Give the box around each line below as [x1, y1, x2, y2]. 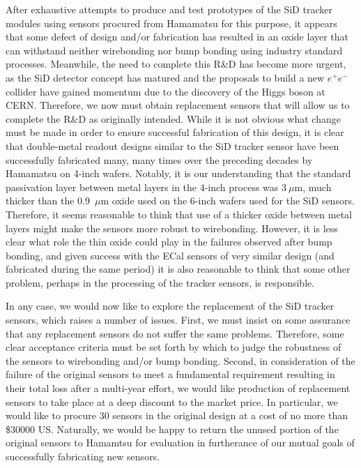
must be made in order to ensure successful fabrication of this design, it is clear [6, 125, 344, 139]
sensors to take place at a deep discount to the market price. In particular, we [6, 394, 338, 409]
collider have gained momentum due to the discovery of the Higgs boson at [6, 84, 325, 98]
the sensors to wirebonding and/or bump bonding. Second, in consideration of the [6, 353, 355, 368]
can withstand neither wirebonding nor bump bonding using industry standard [6, 43, 343, 57]
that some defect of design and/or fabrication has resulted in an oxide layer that [6, 29, 349, 44]
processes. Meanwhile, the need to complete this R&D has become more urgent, [6, 56, 346, 71]
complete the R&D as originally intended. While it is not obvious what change [6, 111, 341, 126]
